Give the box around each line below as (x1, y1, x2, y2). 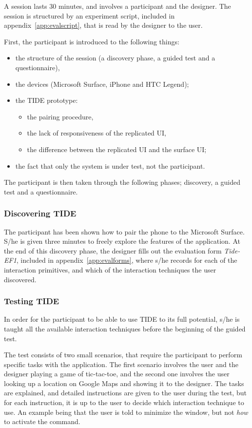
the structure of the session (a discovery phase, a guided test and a (15, 53, 215, 63)
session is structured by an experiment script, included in (4, 10, 175, 20)
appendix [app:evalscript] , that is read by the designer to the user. (4, 20, 203, 30)
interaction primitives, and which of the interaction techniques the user (4, 264, 216, 274)
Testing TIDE (4, 295, 59, 307)
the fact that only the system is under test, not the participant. (15, 160, 205, 171)
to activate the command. (4, 416, 80, 427)
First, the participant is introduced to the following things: (4, 36, 179, 46)
